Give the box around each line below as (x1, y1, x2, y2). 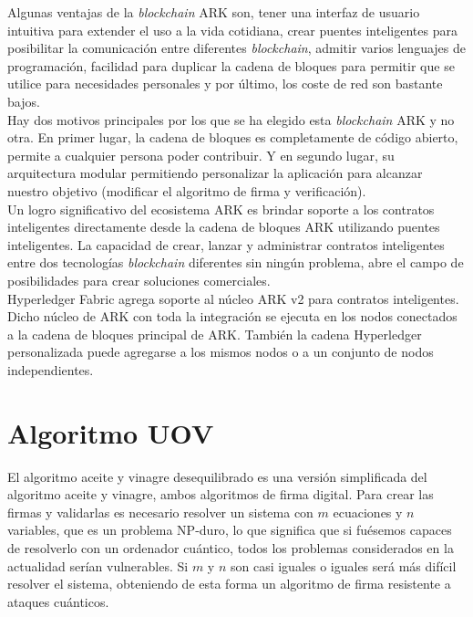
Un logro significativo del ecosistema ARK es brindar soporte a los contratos (7, 199, 435, 218)
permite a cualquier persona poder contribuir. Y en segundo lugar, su (7, 145, 395, 164)
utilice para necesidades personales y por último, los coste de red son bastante (7, 74, 443, 93)
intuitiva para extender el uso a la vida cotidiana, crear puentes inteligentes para (7, 20, 458, 39)
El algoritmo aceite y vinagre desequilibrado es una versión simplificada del (7, 466, 427, 486)
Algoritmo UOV (7, 413, 214, 451)
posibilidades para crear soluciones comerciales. (7, 270, 271, 289)
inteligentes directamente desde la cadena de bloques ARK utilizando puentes (7, 217, 440, 236)
